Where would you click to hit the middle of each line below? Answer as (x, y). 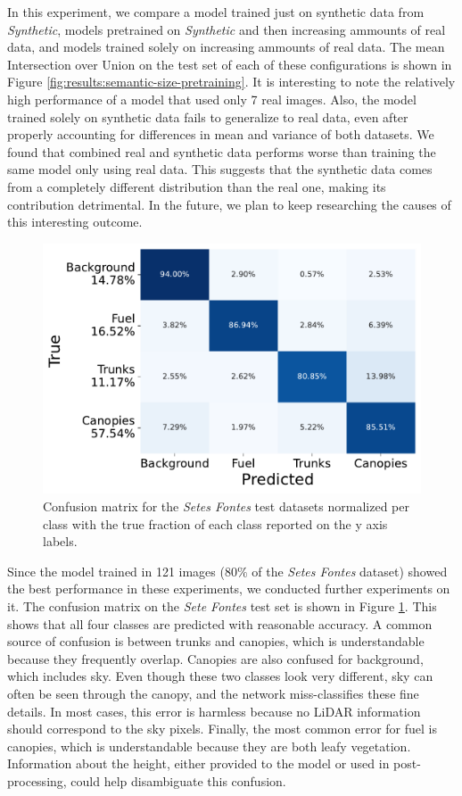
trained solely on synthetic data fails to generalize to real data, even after (208, 116)
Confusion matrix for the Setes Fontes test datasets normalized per (226, 506)
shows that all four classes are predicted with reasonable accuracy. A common (220, 623)
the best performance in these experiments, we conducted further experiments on (229, 589)
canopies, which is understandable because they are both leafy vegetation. (209, 746)
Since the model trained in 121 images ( (116, 571)
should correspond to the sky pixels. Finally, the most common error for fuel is (222, 729)
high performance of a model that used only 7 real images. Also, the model (212, 99)
